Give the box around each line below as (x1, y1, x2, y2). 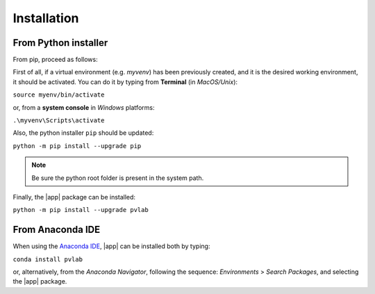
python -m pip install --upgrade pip (12, 142, 142, 149)
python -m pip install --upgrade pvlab (12, 206, 149, 214)
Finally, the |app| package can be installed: (12, 193, 135, 201)
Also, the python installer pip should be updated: (12, 129, 154, 137)
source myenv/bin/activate (12, 91, 105, 99)
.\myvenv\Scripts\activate (12, 117, 105, 124)
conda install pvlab (12, 255, 83, 263)
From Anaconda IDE (12, 224, 101, 236)
